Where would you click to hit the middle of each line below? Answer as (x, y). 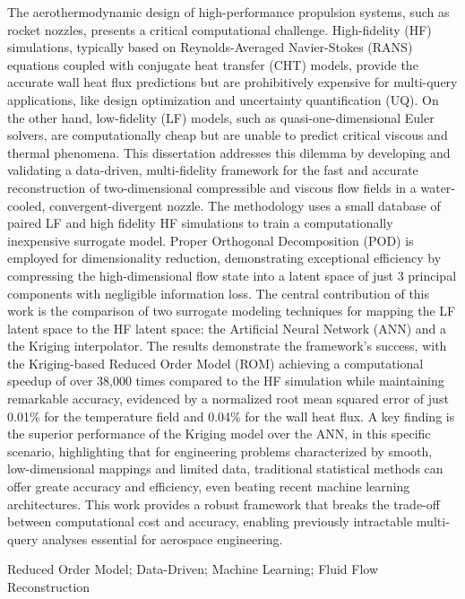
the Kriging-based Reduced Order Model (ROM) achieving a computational (215, 363)
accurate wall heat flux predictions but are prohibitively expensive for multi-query (232, 82)
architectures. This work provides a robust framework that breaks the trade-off (224, 504)
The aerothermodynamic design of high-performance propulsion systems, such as (228, 12)
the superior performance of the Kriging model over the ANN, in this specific (219, 434)
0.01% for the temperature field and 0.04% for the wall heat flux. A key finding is (231, 416)
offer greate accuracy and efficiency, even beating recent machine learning (209, 486)
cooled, (26, 205)
